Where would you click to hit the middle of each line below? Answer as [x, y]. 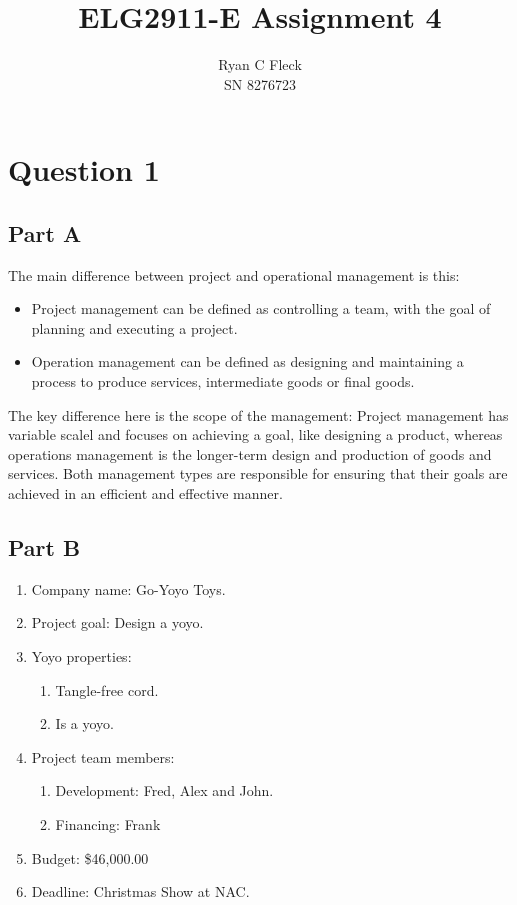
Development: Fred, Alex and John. [164, 790]
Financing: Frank [108, 824]
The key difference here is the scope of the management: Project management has [258, 414]
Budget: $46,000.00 [90, 857]
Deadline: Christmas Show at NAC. [140, 891]
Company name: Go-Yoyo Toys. [128, 588]
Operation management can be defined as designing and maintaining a [247, 361]
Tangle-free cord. [107, 689]
